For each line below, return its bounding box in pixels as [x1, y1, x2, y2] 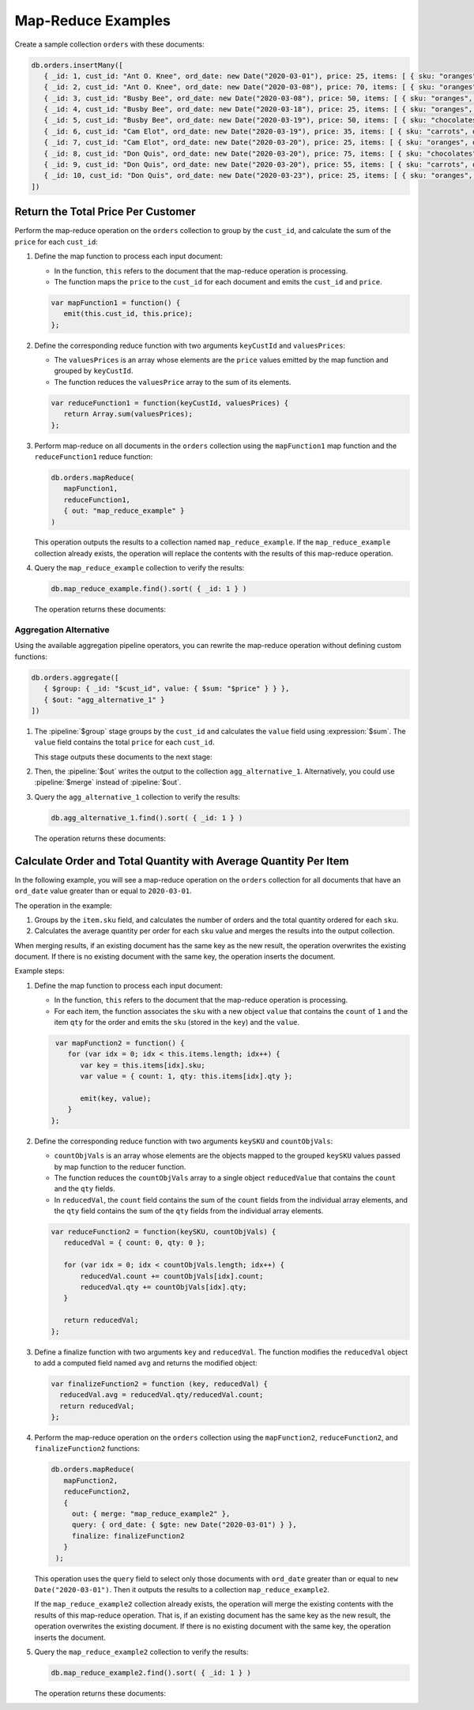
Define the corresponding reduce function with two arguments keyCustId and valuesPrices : [34, 341, 345, 350]
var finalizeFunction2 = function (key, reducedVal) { [51, 1379, 268, 1388]
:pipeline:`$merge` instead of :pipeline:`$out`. [34, 778, 182, 787]
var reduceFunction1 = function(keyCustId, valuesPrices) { [51, 398, 289, 407]
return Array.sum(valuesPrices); [63, 409, 194, 419]
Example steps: [14, 966, 65, 976]
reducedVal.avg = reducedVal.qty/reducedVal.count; [59, 1391, 264, 1399]
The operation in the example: [14, 901, 112, 910]
